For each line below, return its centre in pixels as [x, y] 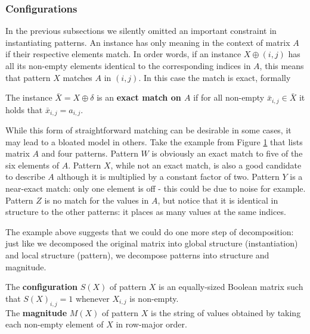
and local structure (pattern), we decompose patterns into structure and [137, 255]
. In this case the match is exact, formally [215, 77]
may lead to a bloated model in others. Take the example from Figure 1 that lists [154, 141]
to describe [25, 177]
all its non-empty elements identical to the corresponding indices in [128, 65]
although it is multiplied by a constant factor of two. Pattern [168, 177]
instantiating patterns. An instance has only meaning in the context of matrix [148, 42]
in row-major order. [151, 324]
